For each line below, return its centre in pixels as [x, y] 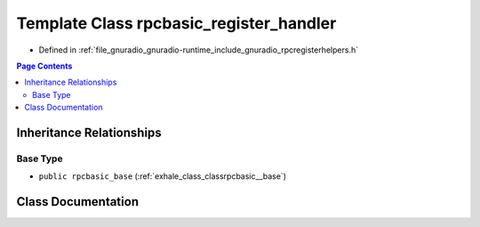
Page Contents [44, 66]
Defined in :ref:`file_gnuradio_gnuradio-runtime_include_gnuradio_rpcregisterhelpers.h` [199, 50]
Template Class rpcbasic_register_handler [176, 23]
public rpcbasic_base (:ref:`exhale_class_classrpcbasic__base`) [162, 176]
